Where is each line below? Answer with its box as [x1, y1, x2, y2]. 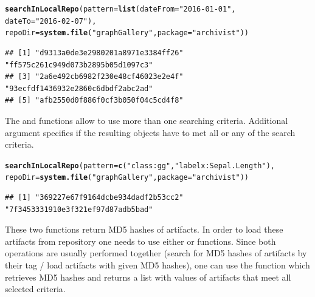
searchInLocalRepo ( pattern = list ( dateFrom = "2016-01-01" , [5, 5, 236, 13]
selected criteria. [5, 282, 66, 295]
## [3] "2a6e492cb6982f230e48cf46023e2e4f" [5, 72, 184, 81]
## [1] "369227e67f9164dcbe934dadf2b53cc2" [5, 193, 184, 202]
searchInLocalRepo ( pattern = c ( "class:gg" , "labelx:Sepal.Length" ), [5, 161, 275, 170]
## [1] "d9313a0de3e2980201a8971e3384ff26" [5, 48, 184, 57]
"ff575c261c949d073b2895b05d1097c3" [5, 60, 153, 69]
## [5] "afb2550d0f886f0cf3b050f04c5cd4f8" [5, 96, 184, 105]
